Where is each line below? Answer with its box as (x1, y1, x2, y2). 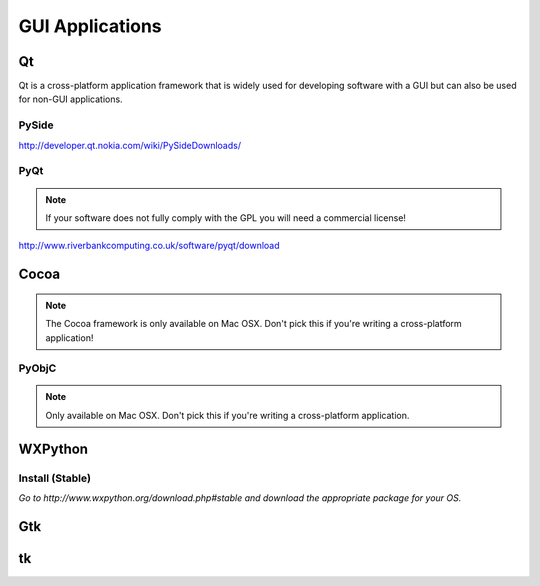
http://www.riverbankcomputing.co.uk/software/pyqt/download (18, 240, 280, 252)
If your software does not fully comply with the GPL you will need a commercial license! (45, 211, 407, 224)
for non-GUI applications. (18, 93, 124, 105)
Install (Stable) (18, 471, 92, 485)
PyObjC (18, 361, 57, 375)
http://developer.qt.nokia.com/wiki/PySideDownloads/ (18, 139, 242, 151)
